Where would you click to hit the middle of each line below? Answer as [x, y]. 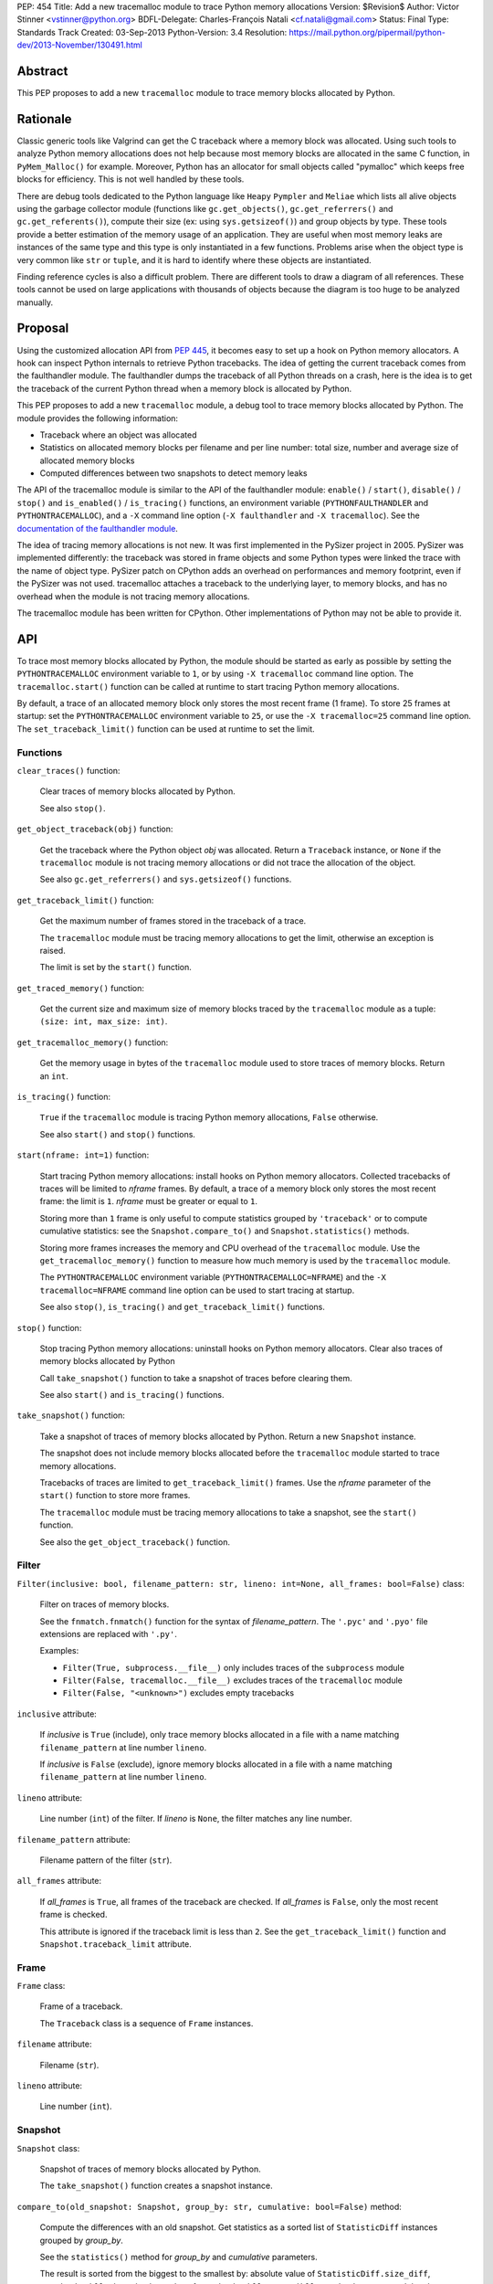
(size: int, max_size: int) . [104, 1021]
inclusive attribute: [57, 1714]
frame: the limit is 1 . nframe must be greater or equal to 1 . [148, 1201]
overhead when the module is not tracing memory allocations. [133, 596]
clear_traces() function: [68, 771]
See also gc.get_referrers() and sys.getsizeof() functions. [166, 879]
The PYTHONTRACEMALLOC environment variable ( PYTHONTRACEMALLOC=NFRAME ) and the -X [213, 1277]
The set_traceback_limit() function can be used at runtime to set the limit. [166, 729]
